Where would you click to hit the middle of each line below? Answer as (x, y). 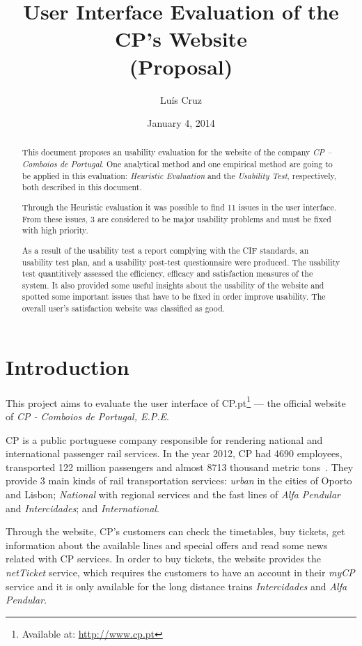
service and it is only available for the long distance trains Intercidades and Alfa (176, 586)
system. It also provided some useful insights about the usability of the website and (173, 285)
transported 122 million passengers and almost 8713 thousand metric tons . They (180, 467)
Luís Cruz (181, 99)
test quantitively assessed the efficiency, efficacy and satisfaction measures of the (167, 274)
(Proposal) (181, 66)
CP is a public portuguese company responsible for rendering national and (164, 439)
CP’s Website (181, 39)
